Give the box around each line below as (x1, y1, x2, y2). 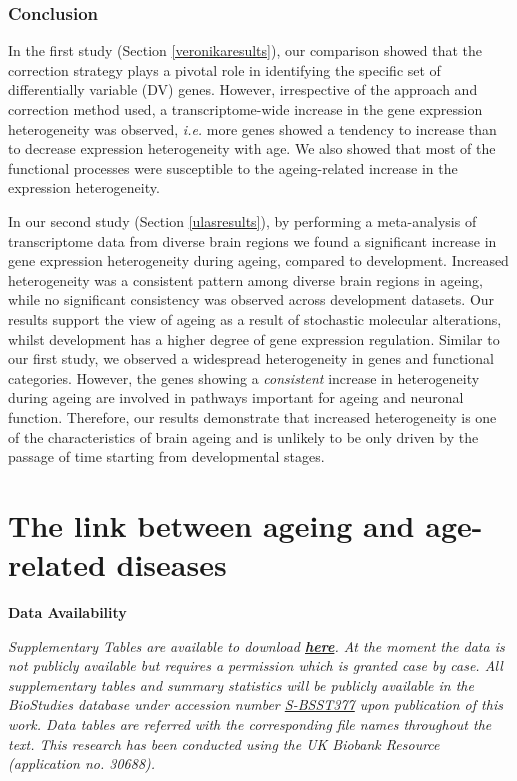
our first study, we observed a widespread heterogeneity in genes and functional (8, 348, 494, 369)
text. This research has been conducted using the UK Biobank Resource (8, 733, 440, 754)
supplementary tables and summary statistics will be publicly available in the (8, 674, 474, 695)
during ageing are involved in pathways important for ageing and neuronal (8, 387, 464, 408)
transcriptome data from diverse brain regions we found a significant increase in (8, 230, 497, 251)
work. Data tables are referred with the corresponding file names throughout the (8, 713, 492, 734)
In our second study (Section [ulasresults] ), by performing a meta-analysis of (8, 210, 477, 231)
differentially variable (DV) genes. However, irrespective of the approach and (8, 79, 478, 100)
